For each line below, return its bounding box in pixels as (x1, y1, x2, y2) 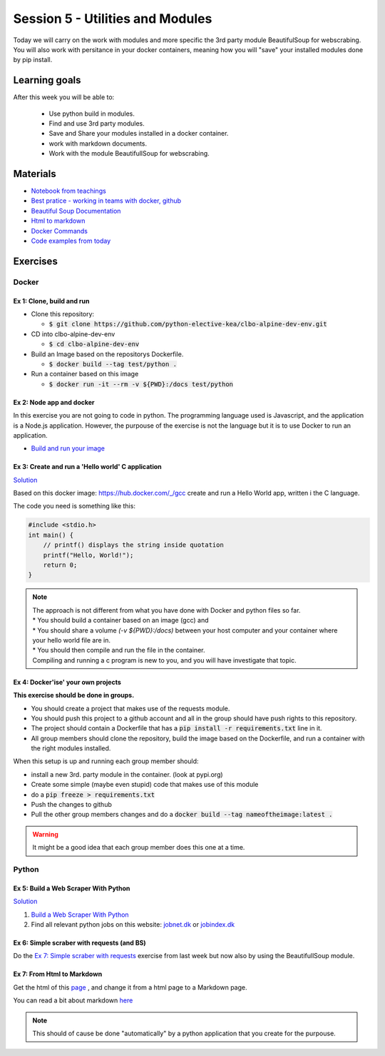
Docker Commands (31, 226, 88, 235)
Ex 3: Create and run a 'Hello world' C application (13, 463, 162, 471)
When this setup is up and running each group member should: (13, 757, 199, 765)
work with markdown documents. (48, 139, 148, 148)
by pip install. (13, 56, 53, 64)
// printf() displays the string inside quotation (43, 541, 224, 549)
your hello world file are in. (32, 635, 111, 644)
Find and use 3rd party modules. (48, 119, 145, 128)
